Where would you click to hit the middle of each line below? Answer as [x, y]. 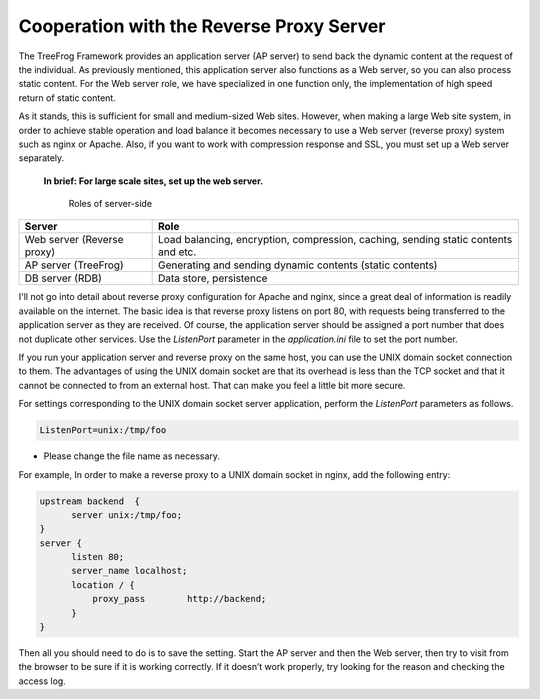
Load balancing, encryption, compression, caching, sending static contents [335, 240]
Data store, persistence [212, 278]
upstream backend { [89, 501]
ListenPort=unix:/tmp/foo [103, 430]
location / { [103, 584]
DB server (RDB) [63, 278]
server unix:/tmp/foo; [127, 514]
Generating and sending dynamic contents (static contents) [297, 265]
